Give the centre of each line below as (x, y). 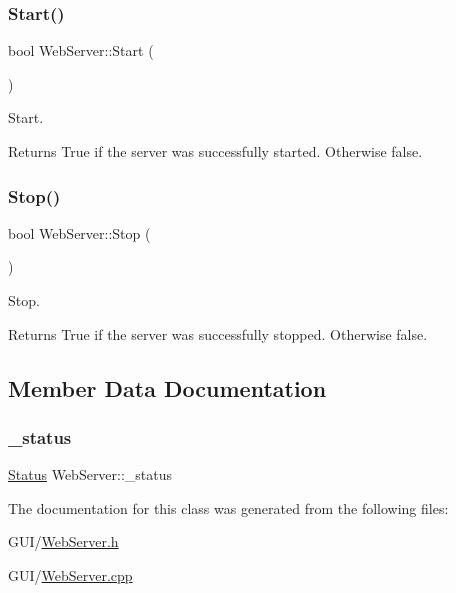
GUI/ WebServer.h (63, 541)
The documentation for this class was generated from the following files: (228, 507)
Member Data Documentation (167, 387)
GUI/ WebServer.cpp (70, 574)
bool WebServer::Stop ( (79, 232)
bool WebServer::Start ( (81, 50)
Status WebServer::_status (90, 474)
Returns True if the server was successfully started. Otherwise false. (215, 151)
